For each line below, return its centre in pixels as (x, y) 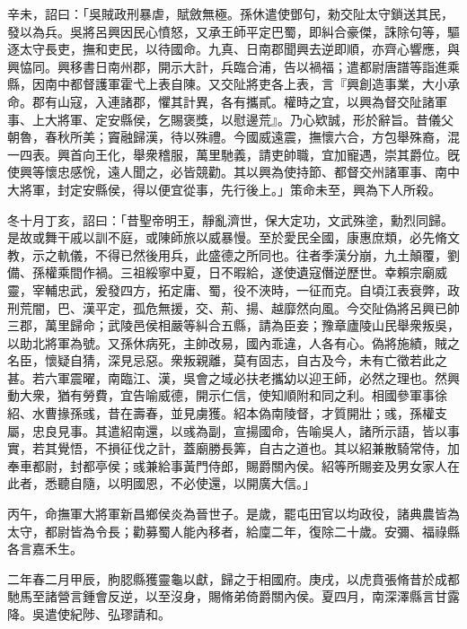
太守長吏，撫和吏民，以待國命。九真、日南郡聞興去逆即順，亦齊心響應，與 (239, 49)
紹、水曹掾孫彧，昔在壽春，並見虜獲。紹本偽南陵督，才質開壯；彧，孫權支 (227, 413)
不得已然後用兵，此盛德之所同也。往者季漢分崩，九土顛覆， (271, 254)
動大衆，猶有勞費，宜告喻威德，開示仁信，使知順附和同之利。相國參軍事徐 (227, 395)
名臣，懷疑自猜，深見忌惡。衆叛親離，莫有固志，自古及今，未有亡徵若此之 (227, 360)
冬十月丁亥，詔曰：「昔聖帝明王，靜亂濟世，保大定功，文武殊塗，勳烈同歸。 (230, 219)
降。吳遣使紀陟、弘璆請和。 (89, 614)
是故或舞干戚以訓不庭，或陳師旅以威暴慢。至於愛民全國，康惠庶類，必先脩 (227, 237)
